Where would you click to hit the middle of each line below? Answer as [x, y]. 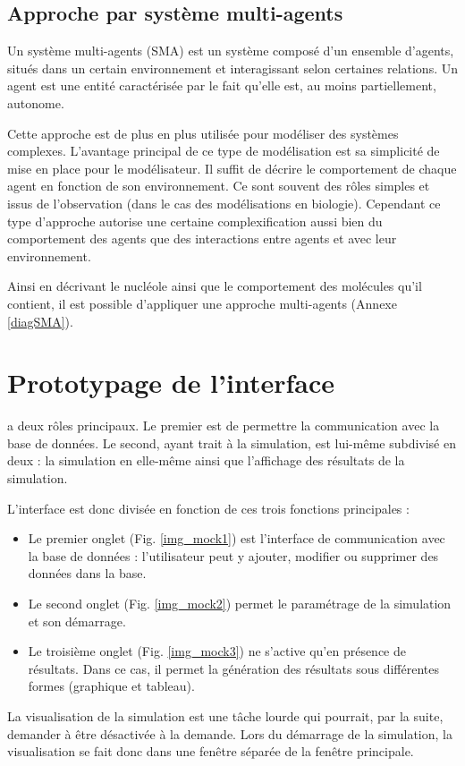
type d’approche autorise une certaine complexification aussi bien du [195, 221]
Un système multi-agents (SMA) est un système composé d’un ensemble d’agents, [231, 51]
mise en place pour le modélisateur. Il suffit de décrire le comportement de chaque [232, 168]
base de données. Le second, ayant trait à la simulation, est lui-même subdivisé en [232, 443]
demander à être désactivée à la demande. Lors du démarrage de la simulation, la [230, 733]
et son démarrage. [77, 621]
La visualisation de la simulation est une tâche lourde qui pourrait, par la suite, [225, 715]
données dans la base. [87, 573]
